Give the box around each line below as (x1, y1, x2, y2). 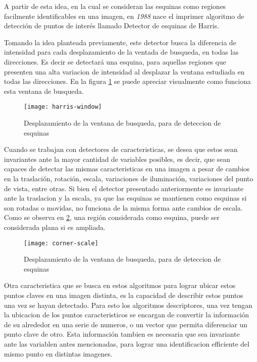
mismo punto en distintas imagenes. (4, 348, 112, 359)
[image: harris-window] (24, 103, 102, 111)
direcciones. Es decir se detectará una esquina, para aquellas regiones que (4, 56, 226, 67)
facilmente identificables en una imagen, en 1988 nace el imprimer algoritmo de (4, 10, 244, 21)
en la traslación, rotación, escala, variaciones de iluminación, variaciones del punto (4, 173, 254, 183)
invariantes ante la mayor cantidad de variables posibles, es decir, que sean (4, 153, 230, 164)
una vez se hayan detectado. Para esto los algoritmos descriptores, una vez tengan (4, 299, 253, 310)
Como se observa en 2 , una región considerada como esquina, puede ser (4, 212, 220, 222)
